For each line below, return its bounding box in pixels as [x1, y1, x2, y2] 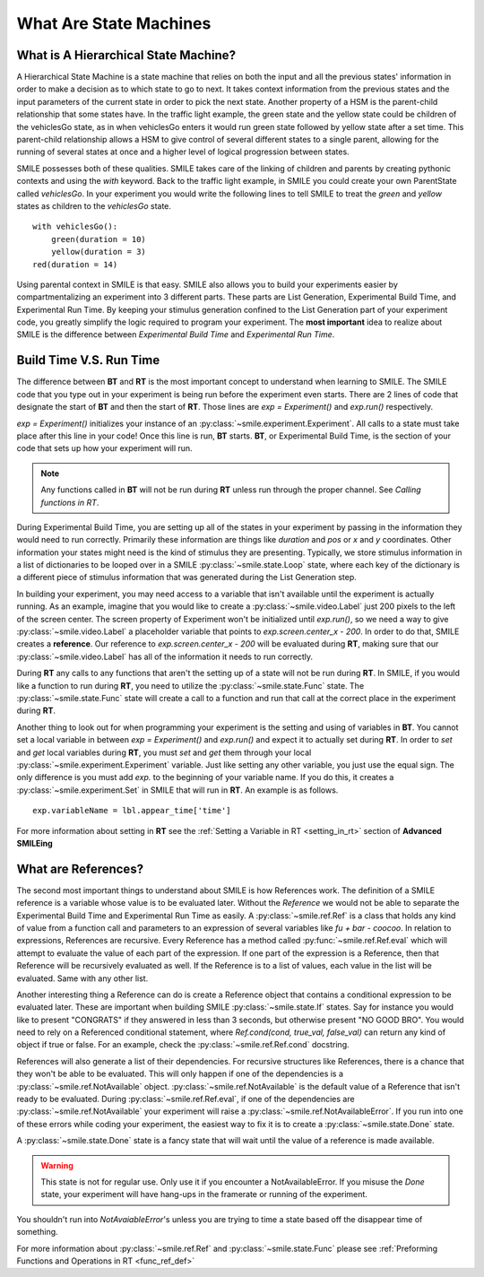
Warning [40, 1160, 73, 1170]
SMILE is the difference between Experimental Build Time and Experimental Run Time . [16, 329, 335, 340]
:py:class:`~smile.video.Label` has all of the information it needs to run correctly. [16, 651, 314, 662]
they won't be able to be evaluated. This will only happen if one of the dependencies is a [16, 1068, 344, 1080]
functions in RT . [40, 497, 99, 508]
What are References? [16, 861, 143, 876]
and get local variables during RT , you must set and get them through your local [16, 747, 312, 758]
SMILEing [16, 838, 53, 848]
